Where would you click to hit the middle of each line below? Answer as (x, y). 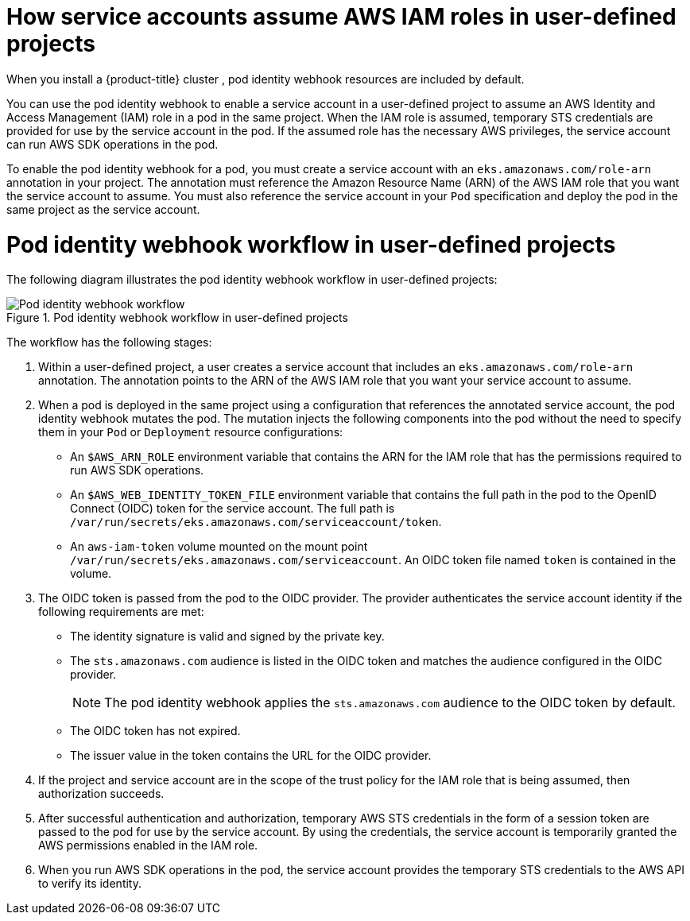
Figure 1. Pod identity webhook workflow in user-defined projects (177, 318)
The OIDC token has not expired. (155, 731)
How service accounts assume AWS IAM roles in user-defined (341, 17)
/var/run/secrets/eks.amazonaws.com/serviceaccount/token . (256, 522)
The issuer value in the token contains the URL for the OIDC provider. (251, 756)
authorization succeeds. (101, 794)
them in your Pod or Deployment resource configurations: (191, 432)
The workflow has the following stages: (109, 342)
